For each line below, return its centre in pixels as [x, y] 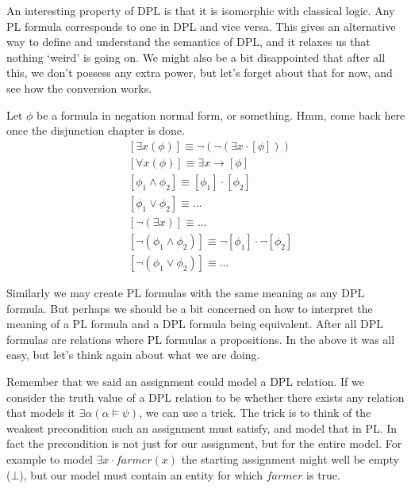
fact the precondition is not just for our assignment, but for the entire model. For [204, 443]
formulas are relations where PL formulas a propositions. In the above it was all [201, 339]
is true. [323, 474]
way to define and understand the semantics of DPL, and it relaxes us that [188, 42]
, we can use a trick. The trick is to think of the [255, 413]
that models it [41, 413]
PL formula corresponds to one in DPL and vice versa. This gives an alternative [201, 26]
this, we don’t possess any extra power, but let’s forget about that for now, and [200, 73]
